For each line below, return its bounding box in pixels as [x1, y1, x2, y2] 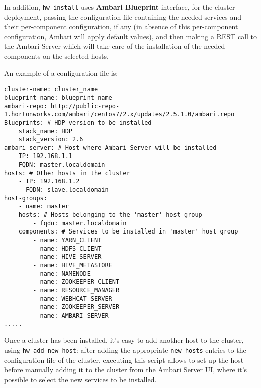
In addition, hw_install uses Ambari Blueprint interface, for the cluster [4, 2, 235, 12]
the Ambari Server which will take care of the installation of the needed [4, 41, 225, 51]
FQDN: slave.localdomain [25, 186, 109, 194]
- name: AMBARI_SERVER [33, 312, 109, 319]
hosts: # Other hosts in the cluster [4, 169, 130, 177]
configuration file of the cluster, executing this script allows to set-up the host [4, 354, 244, 365]
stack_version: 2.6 [18, 136, 83, 143]
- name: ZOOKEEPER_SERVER [33, 303, 120, 311]
